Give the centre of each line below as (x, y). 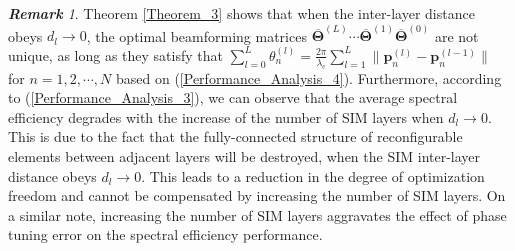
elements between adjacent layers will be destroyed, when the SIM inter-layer (244, 156)
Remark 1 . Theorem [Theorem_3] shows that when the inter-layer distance (241, 13)
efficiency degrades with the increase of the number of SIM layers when (226, 116)
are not (456, 35)
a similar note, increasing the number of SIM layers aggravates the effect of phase (257, 214)
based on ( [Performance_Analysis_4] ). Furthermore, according (308, 77)
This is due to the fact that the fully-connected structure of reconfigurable (235, 136)
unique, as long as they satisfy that (115, 54)
